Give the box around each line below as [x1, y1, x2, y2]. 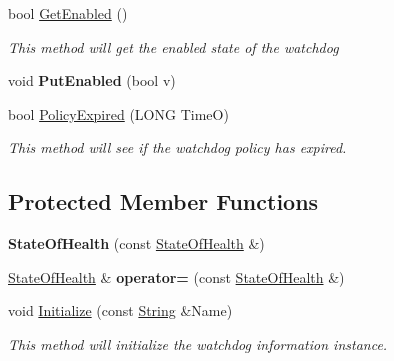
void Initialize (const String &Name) [8, 300, 233, 321]
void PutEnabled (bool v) [8, 70, 176, 91]
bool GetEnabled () [8, 3, 128, 23]
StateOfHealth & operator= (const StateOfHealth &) [8, 266, 345, 287]
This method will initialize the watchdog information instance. [8, 333, 388, 354]
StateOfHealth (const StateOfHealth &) [8, 233, 265, 254]
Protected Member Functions [8, 186, 319, 217]
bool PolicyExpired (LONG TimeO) [8, 103, 229, 124]
